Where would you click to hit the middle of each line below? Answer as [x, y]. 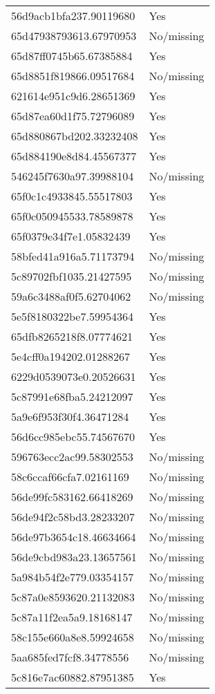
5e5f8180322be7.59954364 [72, 316]
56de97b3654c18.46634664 [74, 537]
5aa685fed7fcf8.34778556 [70, 657]
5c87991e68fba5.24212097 [72, 396]
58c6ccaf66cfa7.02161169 [70, 477]
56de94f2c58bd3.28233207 [73, 517]
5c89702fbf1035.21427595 [72, 276]
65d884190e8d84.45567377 [74, 156]
